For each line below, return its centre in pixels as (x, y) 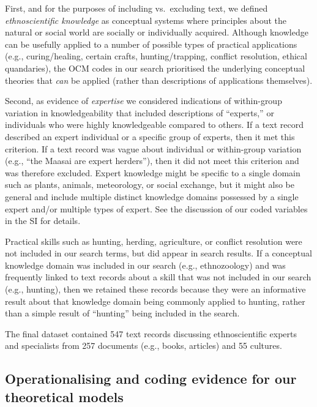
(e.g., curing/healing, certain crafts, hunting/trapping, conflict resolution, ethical (156, 56)
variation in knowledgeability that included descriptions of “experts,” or (140, 112)
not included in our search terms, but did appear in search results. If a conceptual (158, 253)
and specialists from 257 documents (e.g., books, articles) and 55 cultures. (144, 345)
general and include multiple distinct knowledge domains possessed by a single (152, 196)
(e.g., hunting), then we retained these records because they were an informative (155, 289)
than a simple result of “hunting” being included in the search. (122, 313)
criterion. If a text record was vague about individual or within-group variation (153, 148)
